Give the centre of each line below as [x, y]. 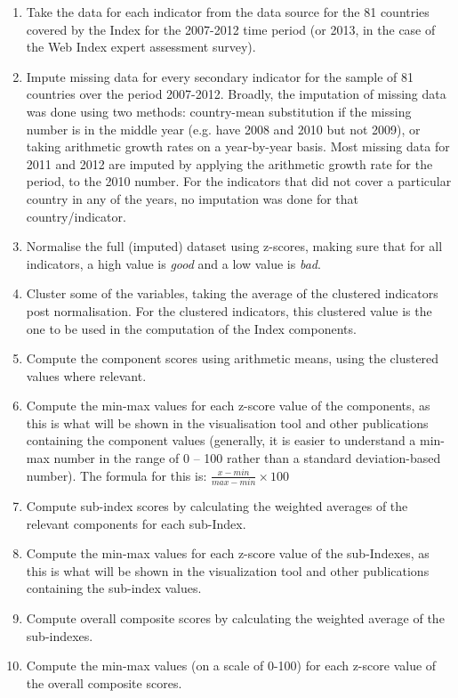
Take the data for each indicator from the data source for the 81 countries [228, 12]
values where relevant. [86, 375]
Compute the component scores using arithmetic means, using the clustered [233, 358]
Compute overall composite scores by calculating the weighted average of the [235, 617]
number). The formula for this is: [117, 475]
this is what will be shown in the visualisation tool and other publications [227, 422]
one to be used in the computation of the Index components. [191, 328]
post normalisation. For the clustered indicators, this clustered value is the [229, 310]
